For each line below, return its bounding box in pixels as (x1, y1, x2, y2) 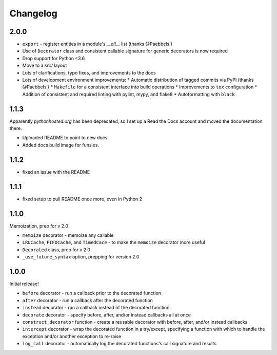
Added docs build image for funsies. (22, 142, 100, 148)
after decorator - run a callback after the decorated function (22, 297, 153, 303)
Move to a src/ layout (22, 62, 67, 69)
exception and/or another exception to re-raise (22, 333, 122, 339)
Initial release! (9, 281, 39, 287)
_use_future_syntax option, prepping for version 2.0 (22, 254, 140, 260)
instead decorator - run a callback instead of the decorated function (22, 305, 170, 311)
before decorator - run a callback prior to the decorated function (22, 290, 162, 296)
